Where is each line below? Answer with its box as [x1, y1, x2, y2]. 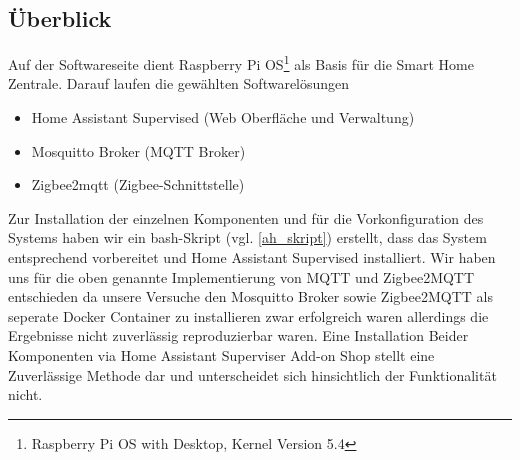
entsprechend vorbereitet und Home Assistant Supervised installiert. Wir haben [8, 247, 496, 268]
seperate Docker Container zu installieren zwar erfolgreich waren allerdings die [8, 305, 489, 326]
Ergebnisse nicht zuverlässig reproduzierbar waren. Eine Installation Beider [8, 325, 469, 346]
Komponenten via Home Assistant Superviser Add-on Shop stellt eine [8, 344, 435, 365]
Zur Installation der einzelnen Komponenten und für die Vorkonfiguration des [8, 207, 484, 228]
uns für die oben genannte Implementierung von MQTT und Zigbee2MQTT [8, 266, 475, 287]
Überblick [8, 3, 112, 34]
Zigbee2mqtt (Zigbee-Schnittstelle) [31, 174, 245, 195]
